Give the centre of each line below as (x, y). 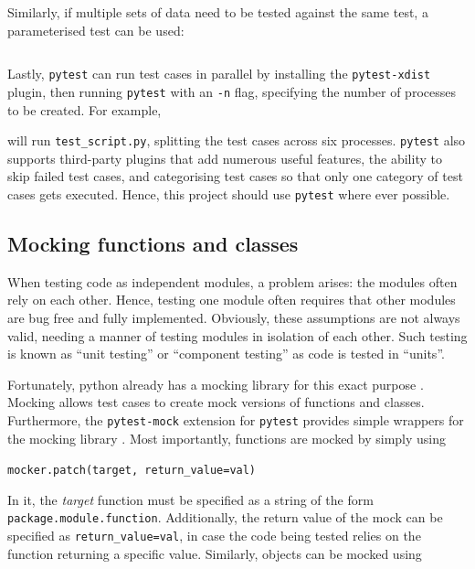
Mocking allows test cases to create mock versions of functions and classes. (216, 402)
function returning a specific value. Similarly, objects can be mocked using (215, 553)
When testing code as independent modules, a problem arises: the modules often (232, 281)
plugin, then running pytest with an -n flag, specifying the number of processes (232, 91)
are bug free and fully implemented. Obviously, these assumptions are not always (234, 317)
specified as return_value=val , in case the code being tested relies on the (214, 536)
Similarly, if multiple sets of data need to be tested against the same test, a (218, 12)
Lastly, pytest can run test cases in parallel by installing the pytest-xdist (219, 74)
